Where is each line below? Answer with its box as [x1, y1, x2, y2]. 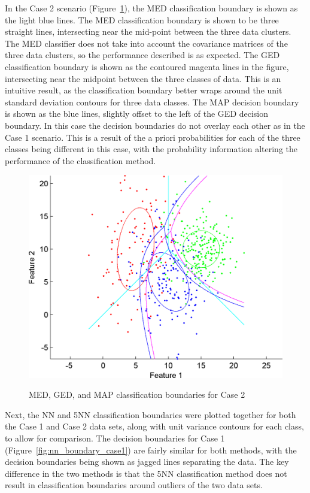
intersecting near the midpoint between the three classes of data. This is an [5, 72, 281, 84]
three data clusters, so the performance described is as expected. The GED [5, 49, 280, 61]
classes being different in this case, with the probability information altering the [5, 143, 298, 155]
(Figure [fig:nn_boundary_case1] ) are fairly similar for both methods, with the [5, 443, 297, 456]
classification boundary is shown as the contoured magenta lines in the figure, [5, 60, 289, 72]
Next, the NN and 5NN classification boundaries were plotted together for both [5, 408, 296, 421]
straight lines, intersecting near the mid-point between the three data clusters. [5, 25, 291, 38]
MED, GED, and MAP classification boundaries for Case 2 [29, 388, 245, 401]
